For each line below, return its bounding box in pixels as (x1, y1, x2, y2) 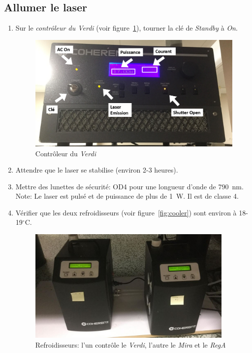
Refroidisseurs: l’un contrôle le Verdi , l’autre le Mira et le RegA (35, 339, 226, 350)
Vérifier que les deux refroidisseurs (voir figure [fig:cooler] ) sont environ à (15, 207, 237, 217)
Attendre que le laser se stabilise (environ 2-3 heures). (15, 165, 178, 175)
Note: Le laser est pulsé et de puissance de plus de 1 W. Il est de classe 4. (15, 191, 239, 201)
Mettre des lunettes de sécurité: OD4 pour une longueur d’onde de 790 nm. (15, 181, 244, 191)
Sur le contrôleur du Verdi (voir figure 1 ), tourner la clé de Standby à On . (15, 23, 238, 33)
